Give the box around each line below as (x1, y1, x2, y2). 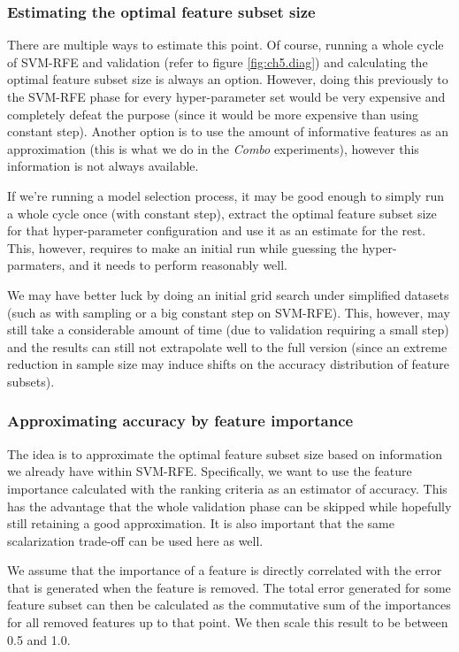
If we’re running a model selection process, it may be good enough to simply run (7, 186, 444, 204)
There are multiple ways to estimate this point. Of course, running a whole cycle (7, 35, 444, 54)
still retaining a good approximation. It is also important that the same (7, 514, 394, 533)
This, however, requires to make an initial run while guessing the (7, 238, 358, 257)
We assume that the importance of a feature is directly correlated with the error (7, 561, 442, 579)
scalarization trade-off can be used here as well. (7, 531, 264, 549)
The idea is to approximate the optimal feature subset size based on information (7, 444, 443, 463)
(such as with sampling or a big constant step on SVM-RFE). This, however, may (7, 303, 450, 321)
